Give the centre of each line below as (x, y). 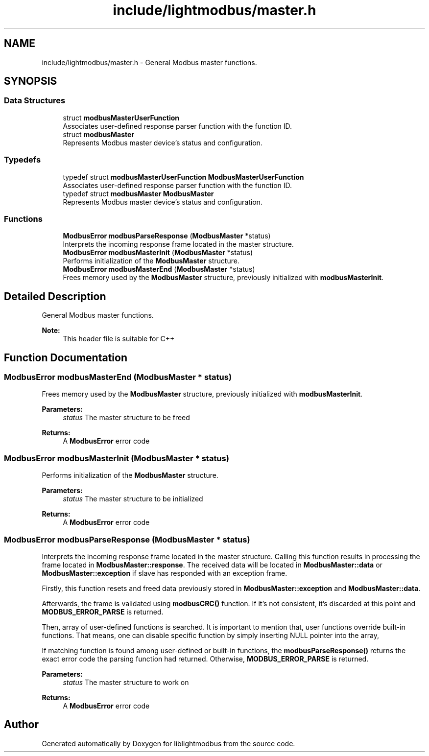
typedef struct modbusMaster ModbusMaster (138, 193)
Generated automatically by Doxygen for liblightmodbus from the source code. (168, 743)
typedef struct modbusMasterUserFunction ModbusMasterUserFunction (183, 177)
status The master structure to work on (126, 682)
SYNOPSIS (31, 81)
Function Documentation (66, 357)
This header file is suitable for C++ (119, 339)
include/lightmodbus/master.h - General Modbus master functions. (149, 62)
